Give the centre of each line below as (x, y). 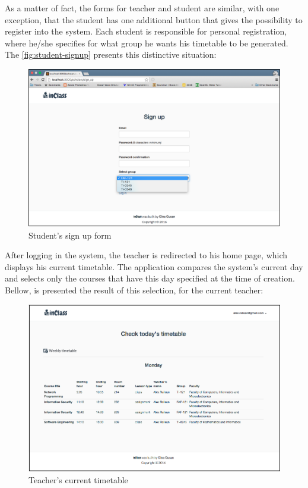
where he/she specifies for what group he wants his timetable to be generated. (147, 43)
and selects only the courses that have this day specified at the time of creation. (150, 278)
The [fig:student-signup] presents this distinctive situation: (111, 54)
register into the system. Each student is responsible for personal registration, (146, 31)
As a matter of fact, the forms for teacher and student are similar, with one (142, 8)
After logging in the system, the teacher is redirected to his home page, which (146, 255)
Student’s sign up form (70, 235)
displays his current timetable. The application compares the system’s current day (154, 266)
